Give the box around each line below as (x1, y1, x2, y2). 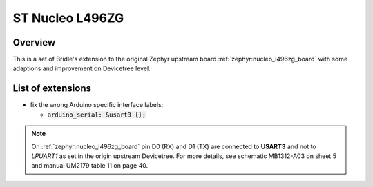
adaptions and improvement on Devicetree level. (12, 64, 151, 72)
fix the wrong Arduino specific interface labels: (30, 101, 164, 109)
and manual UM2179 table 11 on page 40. (31, 161, 149, 170)
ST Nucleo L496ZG (12, 10, 124, 26)
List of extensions (12, 83, 92, 95)
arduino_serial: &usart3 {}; (47, 110, 146, 119)
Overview (12, 37, 56, 48)
